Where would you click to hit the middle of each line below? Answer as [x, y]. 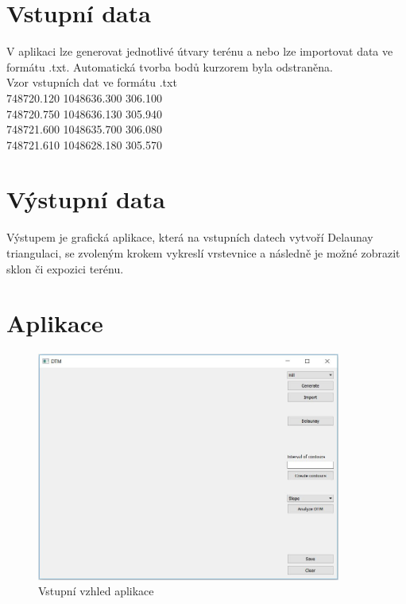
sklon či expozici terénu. [65, 268]
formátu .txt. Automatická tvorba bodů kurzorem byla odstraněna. [170, 66]
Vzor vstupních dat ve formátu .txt [92, 82]
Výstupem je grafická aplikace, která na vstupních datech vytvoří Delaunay [190, 237]
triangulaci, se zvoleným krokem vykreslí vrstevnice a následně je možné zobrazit [203, 253]
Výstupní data [86, 199]
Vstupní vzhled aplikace [96, 591]
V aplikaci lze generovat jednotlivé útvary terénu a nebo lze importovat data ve [200, 51]
